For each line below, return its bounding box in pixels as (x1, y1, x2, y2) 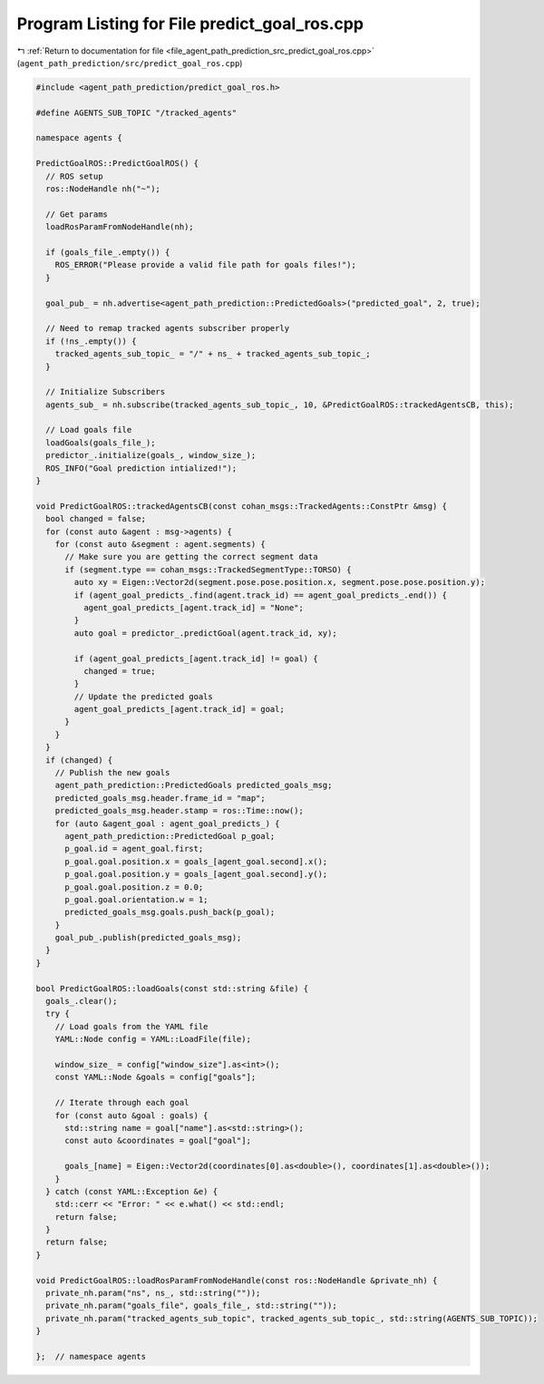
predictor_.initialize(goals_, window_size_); (45, 450, 257, 461)
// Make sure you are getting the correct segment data (64, 551, 318, 562)
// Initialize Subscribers (45, 386, 166, 397)
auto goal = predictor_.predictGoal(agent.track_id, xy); (73, 628, 337, 638)
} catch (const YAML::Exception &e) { (45, 1186, 218, 1196)
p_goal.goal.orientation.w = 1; (64, 894, 209, 904)
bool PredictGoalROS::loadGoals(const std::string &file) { (35, 983, 309, 993)
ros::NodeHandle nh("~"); (45, 184, 160, 194)
